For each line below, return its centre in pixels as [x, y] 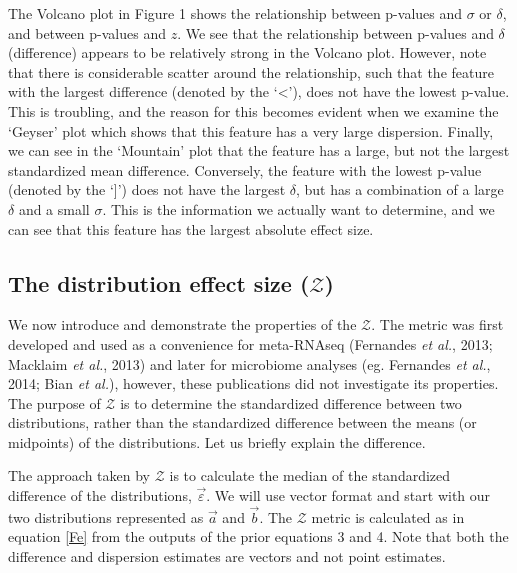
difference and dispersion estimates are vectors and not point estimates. [227, 556]
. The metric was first [437, 324]
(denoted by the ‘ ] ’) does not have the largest [147, 189]
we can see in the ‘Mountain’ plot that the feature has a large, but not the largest [259, 150]
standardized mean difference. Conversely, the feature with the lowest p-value [245, 169]
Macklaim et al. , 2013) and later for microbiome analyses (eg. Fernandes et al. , [249, 363]
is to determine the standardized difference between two [291, 402]
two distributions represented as [106, 516]
